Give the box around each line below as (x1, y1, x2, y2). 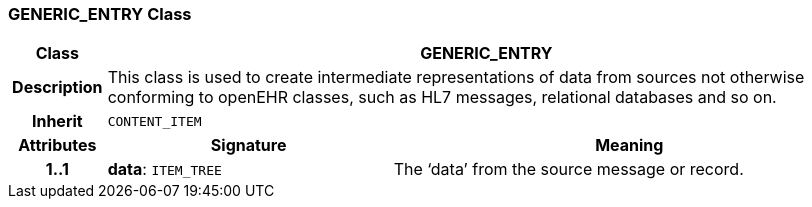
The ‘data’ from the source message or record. (393, 159, 744, 180)
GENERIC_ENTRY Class (8, 4, 192, 24)
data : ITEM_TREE (107, 159, 222, 180)
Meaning (595, 135, 664, 156)
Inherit (31, 111, 83, 132)
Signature (210, 135, 287, 156)
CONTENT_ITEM (107, 113, 202, 129)
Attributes (18, 135, 97, 156)
